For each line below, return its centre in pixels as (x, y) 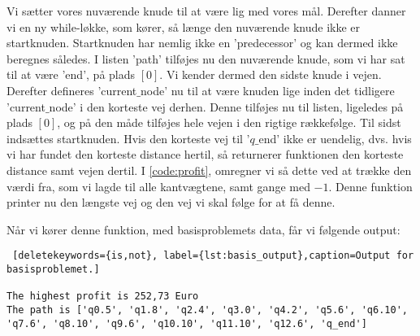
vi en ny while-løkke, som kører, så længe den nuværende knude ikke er (184, 26)
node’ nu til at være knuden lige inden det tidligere (267, 90)
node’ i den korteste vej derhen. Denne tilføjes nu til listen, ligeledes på (226, 106)
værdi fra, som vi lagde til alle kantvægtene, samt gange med (158, 186)
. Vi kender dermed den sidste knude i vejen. (271, 74)
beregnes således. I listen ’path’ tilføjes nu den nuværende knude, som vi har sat (206, 58)
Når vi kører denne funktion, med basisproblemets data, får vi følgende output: (204, 229)
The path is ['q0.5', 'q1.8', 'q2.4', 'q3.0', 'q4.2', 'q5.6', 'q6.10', (207, 310)
